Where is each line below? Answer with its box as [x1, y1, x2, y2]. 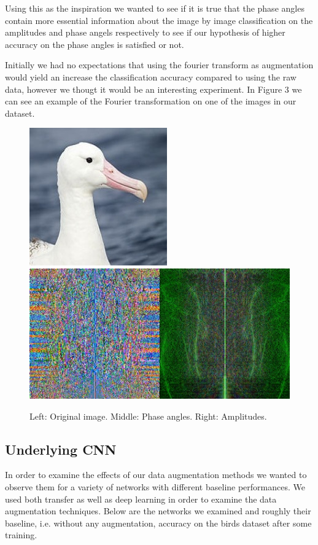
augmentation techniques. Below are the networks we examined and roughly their [5, 504, 311, 517]
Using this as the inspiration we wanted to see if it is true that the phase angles [5, 2, 304, 14]
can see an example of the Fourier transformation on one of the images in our [5, 95, 297, 108]
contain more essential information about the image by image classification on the [5, 14, 313, 26]
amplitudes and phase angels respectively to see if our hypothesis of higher [5, 26, 285, 39]
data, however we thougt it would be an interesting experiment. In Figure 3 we [5, 82, 302, 95]
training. [5, 528, 37, 541]
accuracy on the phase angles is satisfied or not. [5, 37, 184, 50]
